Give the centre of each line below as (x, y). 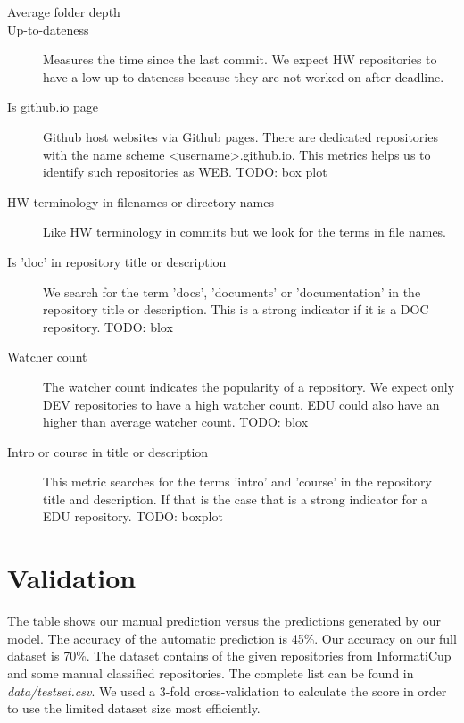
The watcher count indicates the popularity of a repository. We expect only (249, 386)
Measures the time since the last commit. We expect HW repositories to (240, 59)
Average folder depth (64, 12)
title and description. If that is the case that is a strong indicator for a (236, 499)
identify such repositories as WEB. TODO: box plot (185, 172)
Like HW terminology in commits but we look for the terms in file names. (245, 232)
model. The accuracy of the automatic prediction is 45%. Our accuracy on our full (232, 638)
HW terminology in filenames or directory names (141, 201)
